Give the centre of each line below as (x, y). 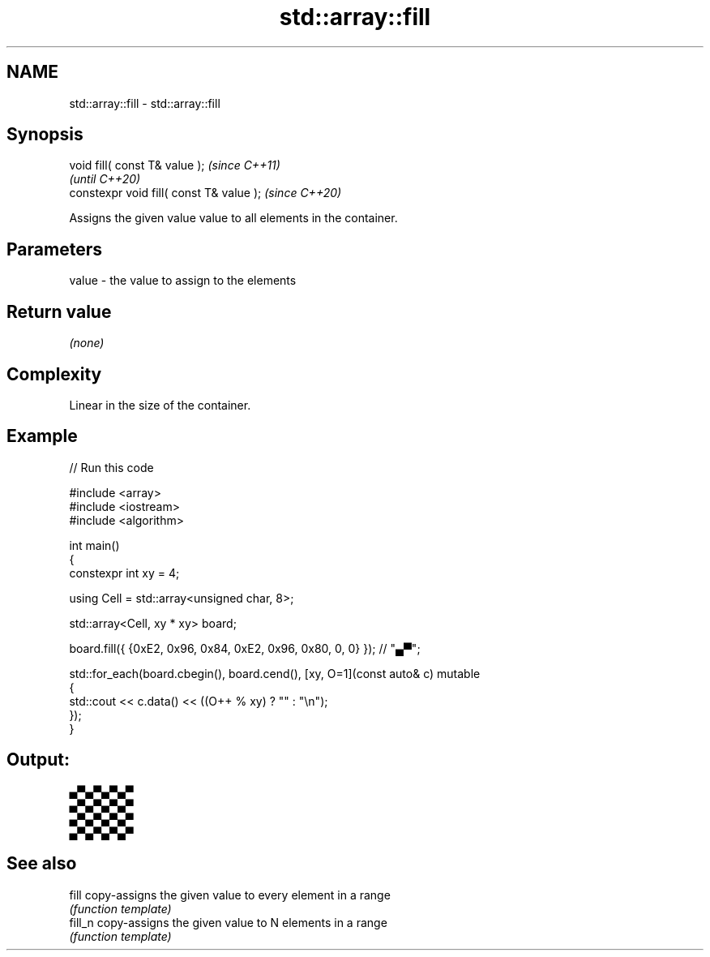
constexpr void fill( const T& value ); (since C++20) (205, 193)
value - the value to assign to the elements (183, 281)
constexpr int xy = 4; (124, 573)
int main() (94, 545)
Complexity (54, 374)
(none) (87, 343)
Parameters (54, 249)
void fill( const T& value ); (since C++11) (175, 165)
